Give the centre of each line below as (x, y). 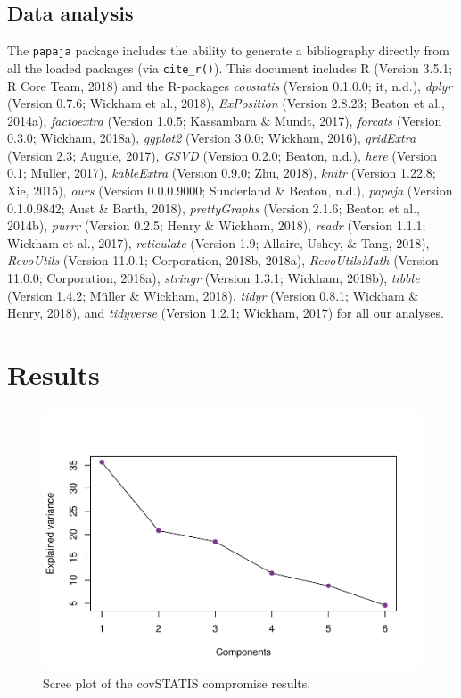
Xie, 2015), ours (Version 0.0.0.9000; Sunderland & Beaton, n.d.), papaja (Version (230, 191)
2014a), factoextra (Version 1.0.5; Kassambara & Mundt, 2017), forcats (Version (225, 120)
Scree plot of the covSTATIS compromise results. (177, 683)
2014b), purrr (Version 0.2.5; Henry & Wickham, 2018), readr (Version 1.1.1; (217, 225)
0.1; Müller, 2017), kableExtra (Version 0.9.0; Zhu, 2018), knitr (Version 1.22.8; (222, 173)
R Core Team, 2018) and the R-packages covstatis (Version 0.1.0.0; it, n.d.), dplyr (230, 85)
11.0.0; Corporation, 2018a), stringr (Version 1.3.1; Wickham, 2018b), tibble (214, 278)
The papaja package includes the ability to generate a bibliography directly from (228, 50)
